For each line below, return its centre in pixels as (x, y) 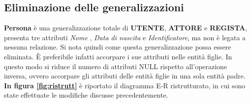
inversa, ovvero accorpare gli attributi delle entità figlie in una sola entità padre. (125, 76)
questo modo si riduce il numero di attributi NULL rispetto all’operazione (116, 66)
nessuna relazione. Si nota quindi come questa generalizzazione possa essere (118, 47)
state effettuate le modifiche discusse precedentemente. (86, 95)
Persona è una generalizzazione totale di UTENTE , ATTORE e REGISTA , (126, 28)
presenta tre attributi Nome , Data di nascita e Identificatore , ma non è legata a (125, 37)
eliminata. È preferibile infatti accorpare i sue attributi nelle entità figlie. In (118, 56)
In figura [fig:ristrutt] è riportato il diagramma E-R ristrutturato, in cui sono (125, 85)
